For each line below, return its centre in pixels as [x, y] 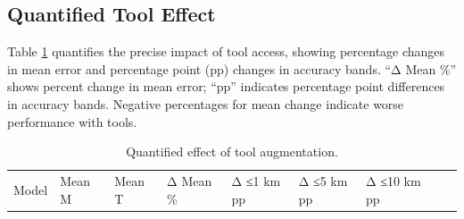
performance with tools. [72, 121]
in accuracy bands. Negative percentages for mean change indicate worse [206, 103]
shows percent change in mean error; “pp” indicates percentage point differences [226, 86]
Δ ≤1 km [256, 181]
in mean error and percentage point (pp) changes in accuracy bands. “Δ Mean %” [232, 68]
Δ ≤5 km [323, 181]
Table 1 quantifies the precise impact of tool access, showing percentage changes [226, 51]
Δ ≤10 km [393, 181]
